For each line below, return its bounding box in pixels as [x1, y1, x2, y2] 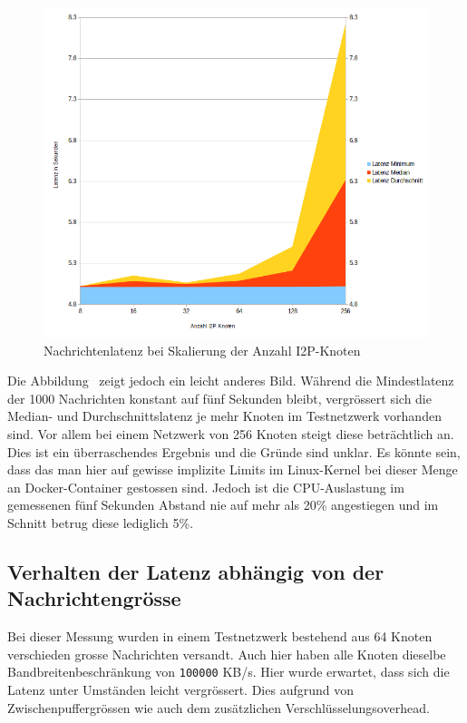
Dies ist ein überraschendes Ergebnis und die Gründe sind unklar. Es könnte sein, [7, 442, 461, 461]
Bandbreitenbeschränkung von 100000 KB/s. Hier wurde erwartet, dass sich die [7, 662, 450, 681]
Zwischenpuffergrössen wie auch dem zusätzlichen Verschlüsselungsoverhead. [7, 698, 430, 717]
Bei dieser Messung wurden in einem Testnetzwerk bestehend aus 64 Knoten [7, 627, 433, 646]
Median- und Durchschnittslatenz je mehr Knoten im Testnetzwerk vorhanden [7, 406, 442, 425]
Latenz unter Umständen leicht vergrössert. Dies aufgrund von [7, 679, 355, 699]
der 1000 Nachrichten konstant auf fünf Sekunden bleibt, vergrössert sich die [7, 388, 432, 407]
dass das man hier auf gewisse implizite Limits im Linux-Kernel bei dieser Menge [7, 460, 458, 479]
